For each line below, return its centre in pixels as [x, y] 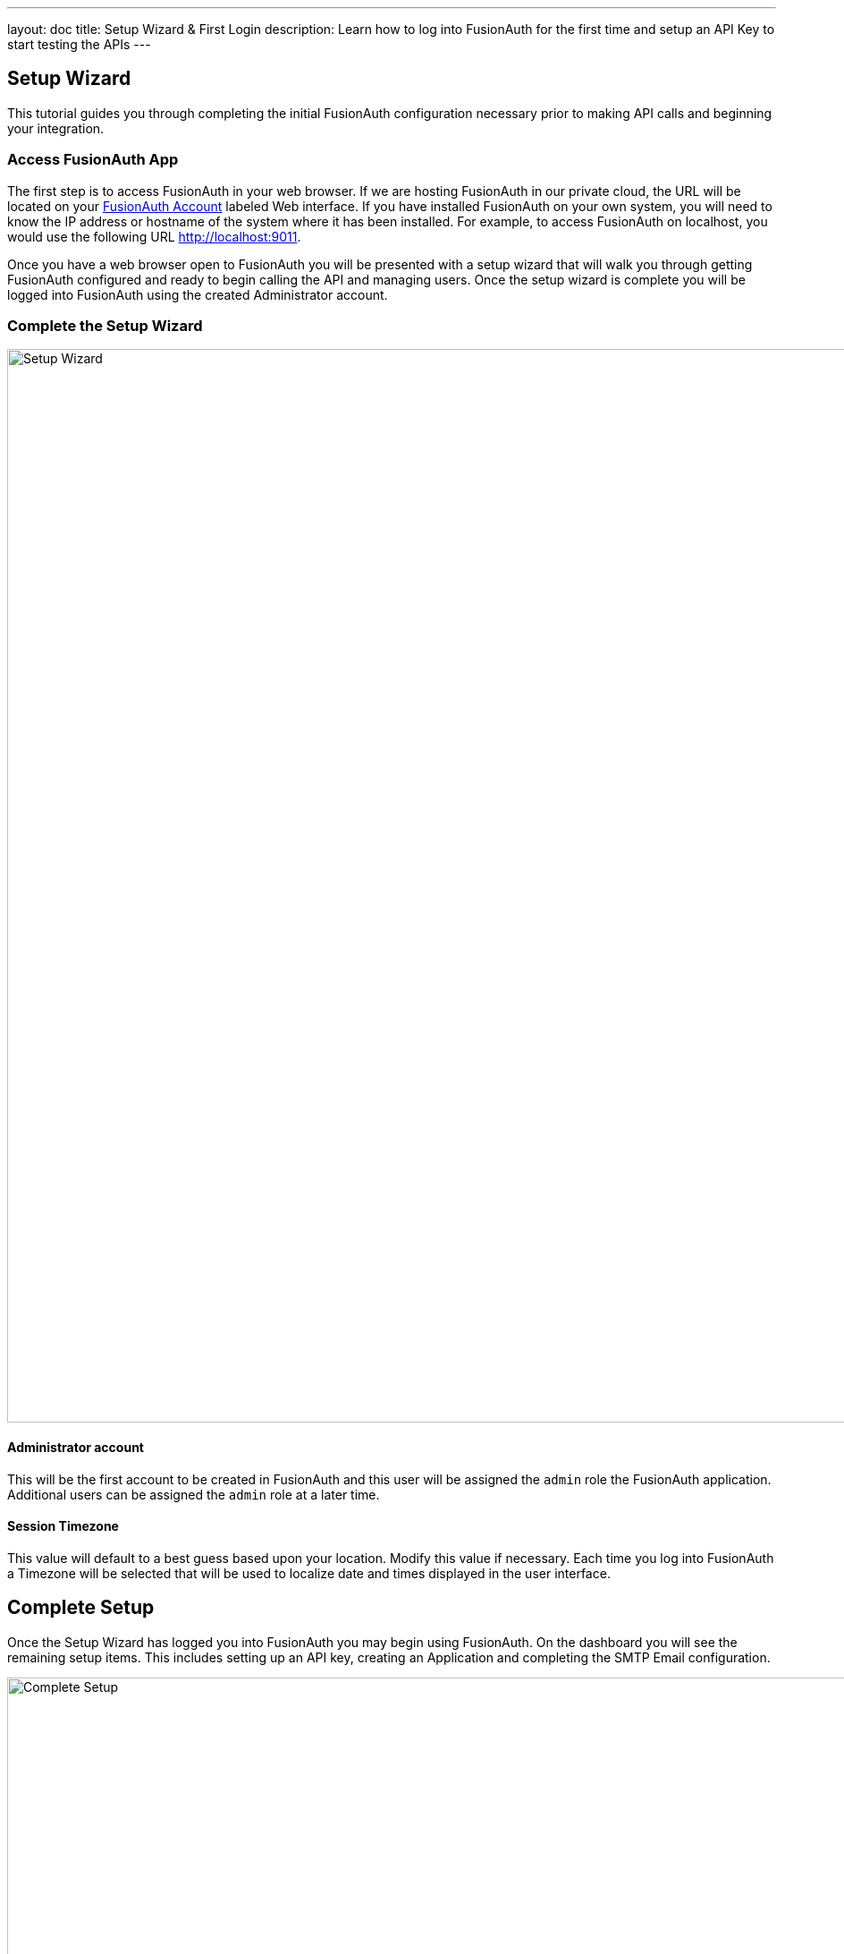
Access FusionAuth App [93, 160]
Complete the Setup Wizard [105, 325]
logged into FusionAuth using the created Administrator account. [198, 294]
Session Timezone [63, 1526]
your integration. [56, 128]
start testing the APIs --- [79, 44]
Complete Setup [81, 1608]
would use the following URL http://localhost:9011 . [154, 236]
